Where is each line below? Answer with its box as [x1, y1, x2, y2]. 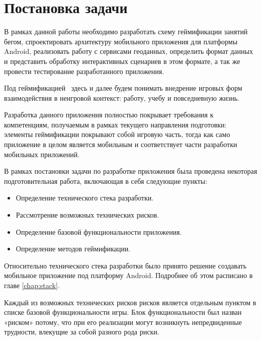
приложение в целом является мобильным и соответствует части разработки [4, 139, 237, 150]
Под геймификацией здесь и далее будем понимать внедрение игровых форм [4, 83, 242, 93]
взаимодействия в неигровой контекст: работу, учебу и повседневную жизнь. [4, 92, 240, 103]
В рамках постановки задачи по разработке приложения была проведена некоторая [4, 166, 257, 176]
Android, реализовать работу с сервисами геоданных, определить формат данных [4, 46, 253, 56]
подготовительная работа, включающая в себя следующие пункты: [4, 175, 208, 186]
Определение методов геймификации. [16, 243, 131, 254]
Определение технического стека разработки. [16, 192, 154, 203]
